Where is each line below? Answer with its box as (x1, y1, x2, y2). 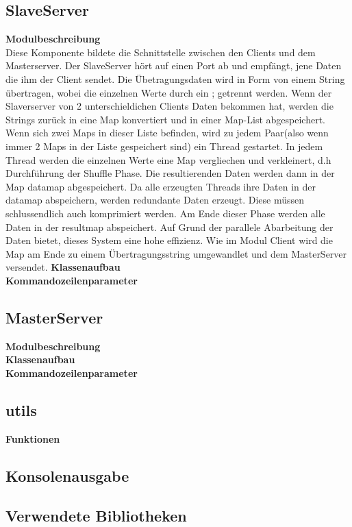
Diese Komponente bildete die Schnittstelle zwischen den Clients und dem (5, 45, 316, 59)
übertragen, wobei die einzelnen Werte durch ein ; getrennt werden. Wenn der (5, 85, 332, 99)
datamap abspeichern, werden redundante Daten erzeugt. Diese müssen (5, 193, 305, 207)
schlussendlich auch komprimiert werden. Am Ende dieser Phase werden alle (5, 206, 325, 220)
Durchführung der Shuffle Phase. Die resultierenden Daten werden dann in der (5, 166, 335, 180)
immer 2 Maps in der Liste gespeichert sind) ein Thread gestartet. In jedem (5, 138, 323, 153)
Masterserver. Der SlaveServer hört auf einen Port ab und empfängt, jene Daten (5, 58, 342, 73)
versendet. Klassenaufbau (5, 260, 121, 274)
